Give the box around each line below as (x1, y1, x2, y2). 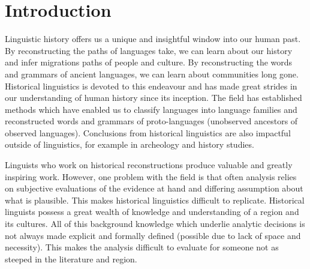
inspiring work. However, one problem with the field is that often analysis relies (5, 170, 297, 183)
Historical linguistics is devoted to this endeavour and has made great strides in (5, 79, 297, 92)
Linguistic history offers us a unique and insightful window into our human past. (5, 32, 301, 45)
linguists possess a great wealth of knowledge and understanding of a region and (5, 205, 299, 218)
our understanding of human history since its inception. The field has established (5, 91, 302, 104)
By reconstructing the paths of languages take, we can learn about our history (5, 44, 293, 56)
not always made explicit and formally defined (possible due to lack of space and (5, 229, 301, 241)
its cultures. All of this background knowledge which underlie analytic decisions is (5, 217, 305, 230)
